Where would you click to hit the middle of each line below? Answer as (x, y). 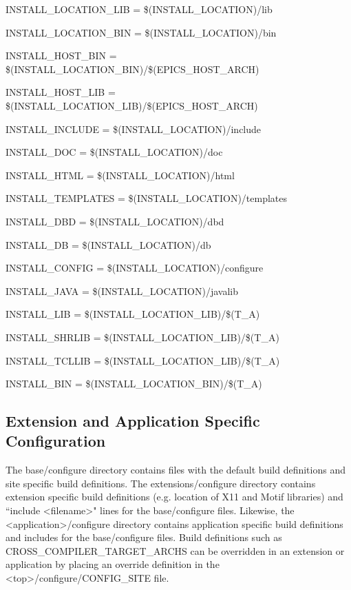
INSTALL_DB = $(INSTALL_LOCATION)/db (108, 244)
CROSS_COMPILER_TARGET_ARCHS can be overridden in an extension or (175, 550)
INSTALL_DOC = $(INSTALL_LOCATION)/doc (114, 152)
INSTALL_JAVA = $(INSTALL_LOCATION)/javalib (122, 291)
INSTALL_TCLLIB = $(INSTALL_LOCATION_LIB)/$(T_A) (143, 360)
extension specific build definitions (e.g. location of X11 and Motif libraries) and (174, 497)
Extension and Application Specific (133, 421)
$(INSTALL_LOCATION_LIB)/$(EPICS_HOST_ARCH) (132, 105)
